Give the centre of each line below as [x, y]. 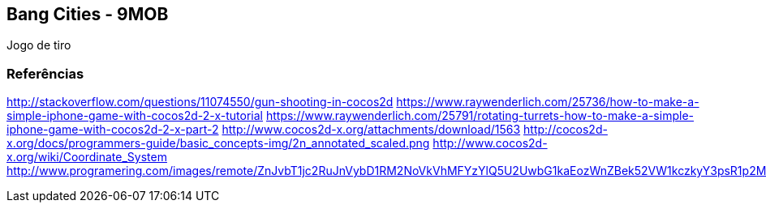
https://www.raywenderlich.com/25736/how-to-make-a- [548, 102]
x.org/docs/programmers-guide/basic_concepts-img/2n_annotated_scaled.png [218, 143]
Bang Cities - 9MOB [88, 14]
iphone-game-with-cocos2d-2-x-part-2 [113, 130]
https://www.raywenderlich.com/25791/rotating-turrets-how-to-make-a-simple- [480, 116]
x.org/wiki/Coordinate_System [87, 157]
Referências [45, 73]
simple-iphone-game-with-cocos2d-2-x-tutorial [135, 116]
